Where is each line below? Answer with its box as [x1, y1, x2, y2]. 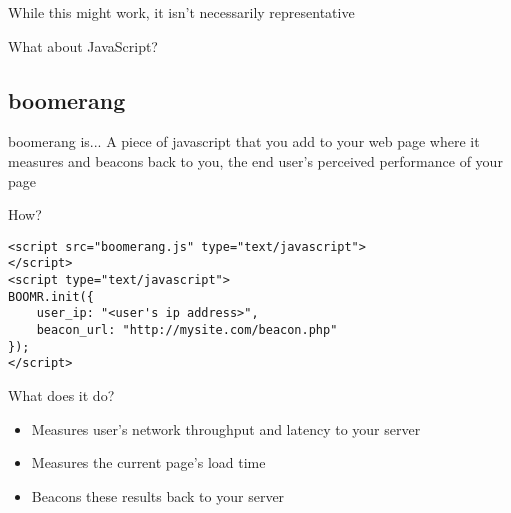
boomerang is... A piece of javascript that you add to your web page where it [8, 131, 480, 152]
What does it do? [8, 385, 115, 406]
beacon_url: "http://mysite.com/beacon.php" [36, 323, 338, 338]
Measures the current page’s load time [31, 452, 266, 473]
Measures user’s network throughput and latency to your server [31, 418, 421, 439]
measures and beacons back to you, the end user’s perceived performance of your [8, 150, 503, 171]
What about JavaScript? [8, 35, 158, 56]
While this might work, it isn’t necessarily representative [8, 2, 355, 22]
